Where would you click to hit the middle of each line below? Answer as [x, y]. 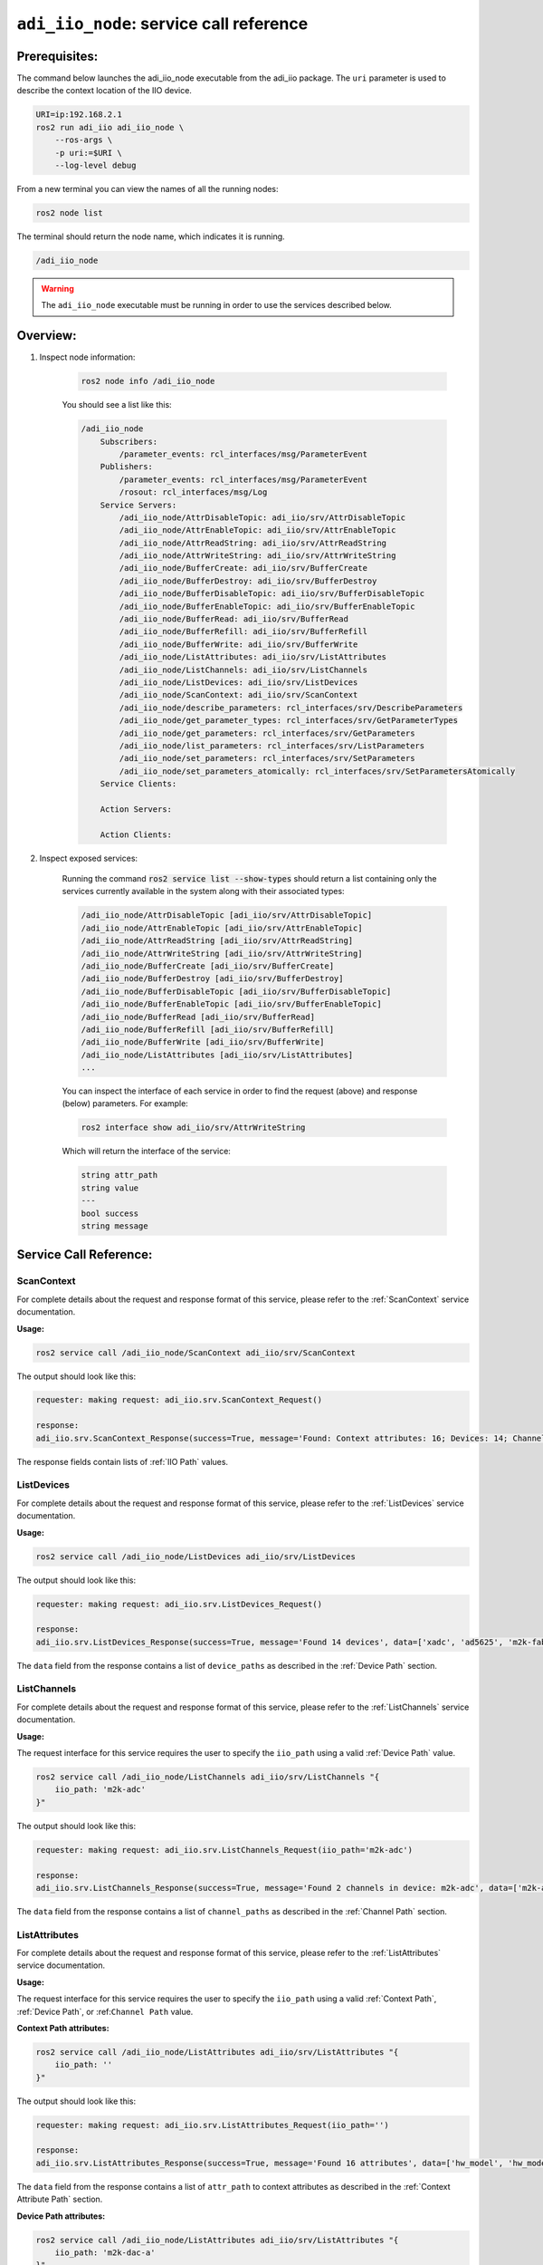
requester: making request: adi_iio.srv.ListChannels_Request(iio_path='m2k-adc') [224, 1850]
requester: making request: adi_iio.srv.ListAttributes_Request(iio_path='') [212, 2125]
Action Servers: [136, 809]
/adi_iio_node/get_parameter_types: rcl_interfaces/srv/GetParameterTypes [289, 721]
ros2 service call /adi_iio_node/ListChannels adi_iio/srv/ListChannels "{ [208, 1777]
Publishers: [127, 467]
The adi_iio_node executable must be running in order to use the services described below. [217, 305]
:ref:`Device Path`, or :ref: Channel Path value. [105, 2011]
